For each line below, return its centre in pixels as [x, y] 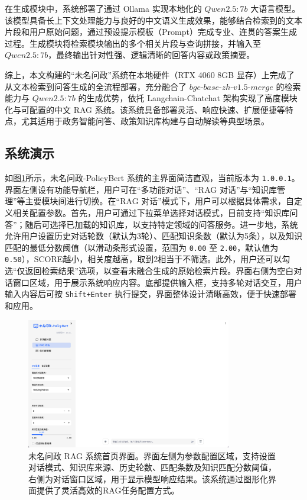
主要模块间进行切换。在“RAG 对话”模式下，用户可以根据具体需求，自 [159, 201]
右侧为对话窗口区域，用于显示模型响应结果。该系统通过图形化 [148, 478]
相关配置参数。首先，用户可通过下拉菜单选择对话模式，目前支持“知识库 [151, 212]
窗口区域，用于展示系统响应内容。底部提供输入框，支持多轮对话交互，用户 [157, 282]
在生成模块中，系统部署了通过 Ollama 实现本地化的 [103, 8]
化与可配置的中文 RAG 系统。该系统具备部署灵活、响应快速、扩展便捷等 [145, 109]
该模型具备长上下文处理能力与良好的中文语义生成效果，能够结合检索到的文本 [153, 20]
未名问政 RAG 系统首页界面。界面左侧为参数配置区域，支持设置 [152, 455]
